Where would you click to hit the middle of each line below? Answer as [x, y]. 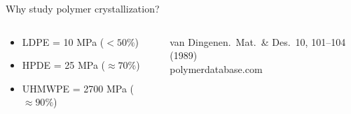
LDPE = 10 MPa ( [63, 41]
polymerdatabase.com [216, 68]
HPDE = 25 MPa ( [64, 65]
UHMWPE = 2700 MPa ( [78, 88]
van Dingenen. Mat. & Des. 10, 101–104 [258, 41]
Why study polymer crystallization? [83, 8]
